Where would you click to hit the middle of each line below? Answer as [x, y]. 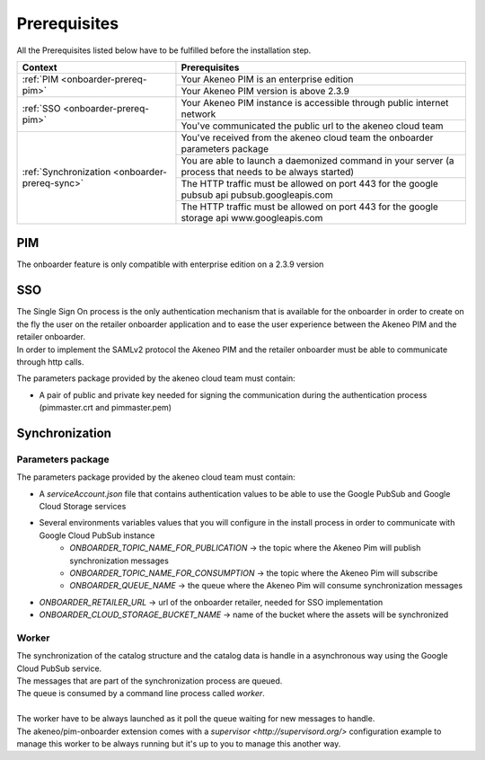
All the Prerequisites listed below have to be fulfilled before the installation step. [164, 50]
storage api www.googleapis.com [252, 217]
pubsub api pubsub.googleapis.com [257, 195]
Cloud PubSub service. [59, 668]
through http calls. [50, 362]
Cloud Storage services [83, 507]
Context [40, 67]
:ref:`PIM [40, 79]
